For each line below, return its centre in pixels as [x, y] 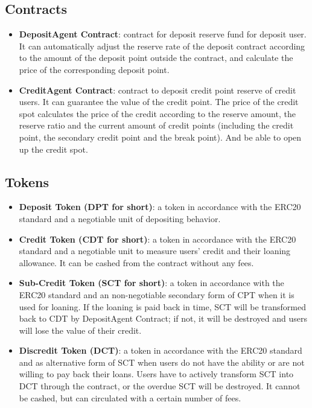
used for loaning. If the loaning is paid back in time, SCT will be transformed [163, 306]
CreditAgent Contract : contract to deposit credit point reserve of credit [158, 90]
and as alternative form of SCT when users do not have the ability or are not [162, 362]
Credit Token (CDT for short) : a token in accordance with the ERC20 [158, 239]
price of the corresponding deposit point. [94, 69]
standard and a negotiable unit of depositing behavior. [120, 218]
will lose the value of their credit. [80, 330]
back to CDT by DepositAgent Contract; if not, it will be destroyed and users [163, 318]
